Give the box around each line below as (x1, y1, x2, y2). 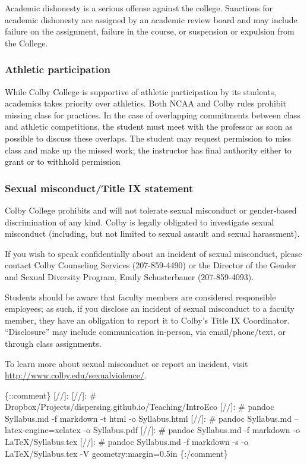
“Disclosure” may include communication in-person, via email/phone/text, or (5, 325, 286, 338)
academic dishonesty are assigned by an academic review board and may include (5, 13, 297, 26)
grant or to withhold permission (5, 155, 121, 168)
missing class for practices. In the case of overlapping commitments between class (5, 108, 300, 121)
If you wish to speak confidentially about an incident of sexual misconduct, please (5, 247, 302, 259)
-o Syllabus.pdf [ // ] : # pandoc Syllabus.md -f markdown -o (83, 424, 300, 436)
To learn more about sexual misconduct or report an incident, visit (5, 357, 248, 369)
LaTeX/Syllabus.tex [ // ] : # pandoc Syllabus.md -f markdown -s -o (5, 435, 249, 448)
